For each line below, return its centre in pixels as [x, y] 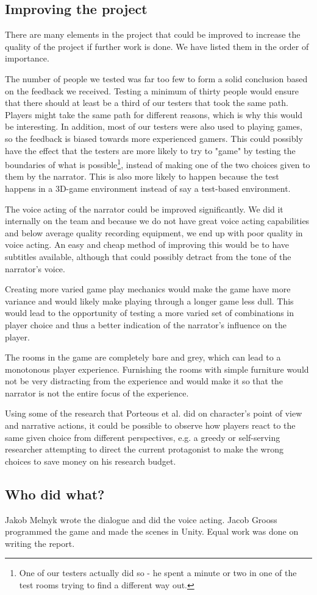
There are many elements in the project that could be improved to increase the [153, 34]
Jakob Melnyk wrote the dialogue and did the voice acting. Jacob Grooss [141, 519]
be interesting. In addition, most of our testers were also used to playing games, [154, 126]
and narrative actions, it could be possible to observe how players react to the [150, 425]
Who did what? [55, 494]
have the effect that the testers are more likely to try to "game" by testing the [150, 150]
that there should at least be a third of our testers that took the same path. [147, 103]
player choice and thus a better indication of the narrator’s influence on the [146, 324]
